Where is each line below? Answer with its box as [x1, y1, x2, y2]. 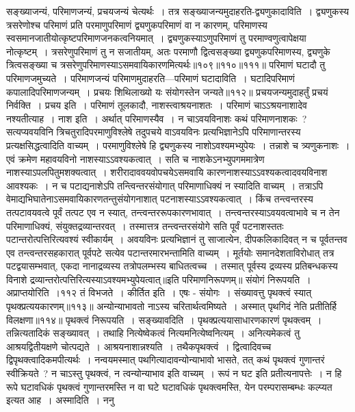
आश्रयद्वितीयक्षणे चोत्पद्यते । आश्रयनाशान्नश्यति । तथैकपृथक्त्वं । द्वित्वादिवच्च [6, 339, 272, 353]
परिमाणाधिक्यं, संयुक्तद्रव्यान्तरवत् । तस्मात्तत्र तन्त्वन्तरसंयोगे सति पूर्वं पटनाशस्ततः [6, 218, 284, 233]
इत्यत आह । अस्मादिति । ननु [6, 393, 114, 407]
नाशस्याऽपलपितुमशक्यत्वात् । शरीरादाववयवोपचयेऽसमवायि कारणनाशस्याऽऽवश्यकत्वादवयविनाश [6, 165, 328, 179]
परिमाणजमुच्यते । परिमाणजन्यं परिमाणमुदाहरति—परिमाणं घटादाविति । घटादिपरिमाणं [6, 70, 295, 85]
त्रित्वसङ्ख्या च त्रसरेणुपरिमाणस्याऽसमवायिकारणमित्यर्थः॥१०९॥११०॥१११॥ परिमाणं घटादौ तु [6, 57, 326, 72]
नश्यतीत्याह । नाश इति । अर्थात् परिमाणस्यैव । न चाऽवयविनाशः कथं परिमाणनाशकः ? [6, 111, 307, 125]
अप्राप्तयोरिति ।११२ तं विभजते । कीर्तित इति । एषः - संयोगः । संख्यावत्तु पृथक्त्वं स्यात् [6, 285, 312, 300]
